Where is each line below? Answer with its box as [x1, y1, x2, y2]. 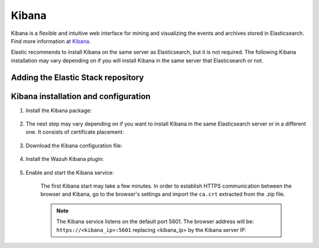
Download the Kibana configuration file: [25, 142, 122, 149]
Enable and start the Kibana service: [25, 169, 115, 176]
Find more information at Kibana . [11, 37, 91, 44]
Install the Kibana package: [25, 107, 92, 114]
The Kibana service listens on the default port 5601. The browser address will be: [56, 218, 254, 225]
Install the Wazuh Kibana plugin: [25, 156, 104, 163]
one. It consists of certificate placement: [25, 128, 124, 136]
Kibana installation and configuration [11, 91, 151, 101]
